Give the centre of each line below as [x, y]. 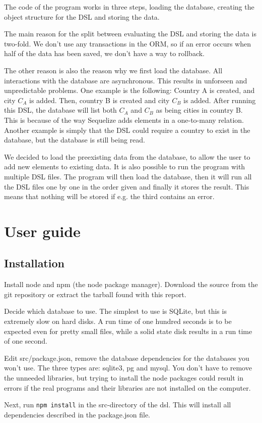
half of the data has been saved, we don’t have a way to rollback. [105, 53]
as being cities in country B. [199, 110]
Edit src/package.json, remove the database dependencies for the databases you [127, 358]
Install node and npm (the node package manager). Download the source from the [131, 284]
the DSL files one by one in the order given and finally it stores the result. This [127, 186]
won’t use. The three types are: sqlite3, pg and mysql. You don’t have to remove [128, 368]
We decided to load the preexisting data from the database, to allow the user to [127, 156]
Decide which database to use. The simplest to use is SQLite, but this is [115, 311]
